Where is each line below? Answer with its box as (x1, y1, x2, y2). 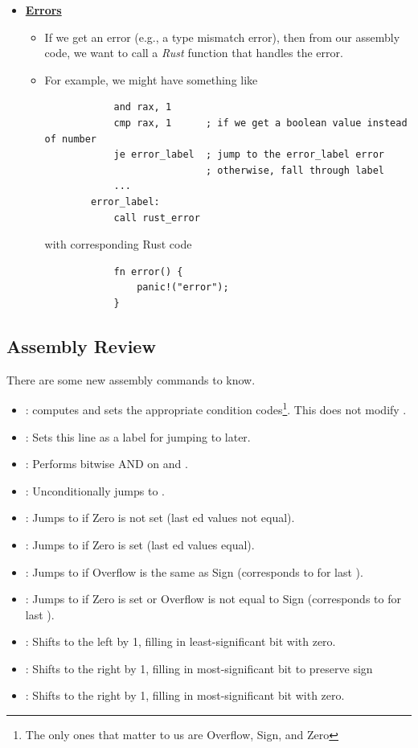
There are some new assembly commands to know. (6, 371, 256, 388)
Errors (25, 2, 62, 18)
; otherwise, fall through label (206, 164, 384, 176)
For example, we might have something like (44, 71, 258, 88)
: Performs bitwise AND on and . (25, 455, 188, 472)
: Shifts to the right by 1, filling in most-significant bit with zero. (25, 687, 345, 704)
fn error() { (113, 265, 183, 277)
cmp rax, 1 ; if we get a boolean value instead (113, 117, 408, 129)
